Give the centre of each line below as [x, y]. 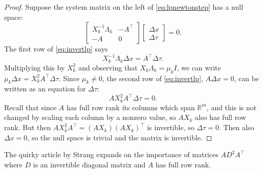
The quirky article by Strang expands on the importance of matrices [111, 154]
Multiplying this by [35, 67]
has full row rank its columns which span [130, 107]
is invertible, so [171, 127]
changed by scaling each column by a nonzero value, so [90, 117]
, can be [247, 78]
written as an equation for [45, 89]
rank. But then [28, 127]
